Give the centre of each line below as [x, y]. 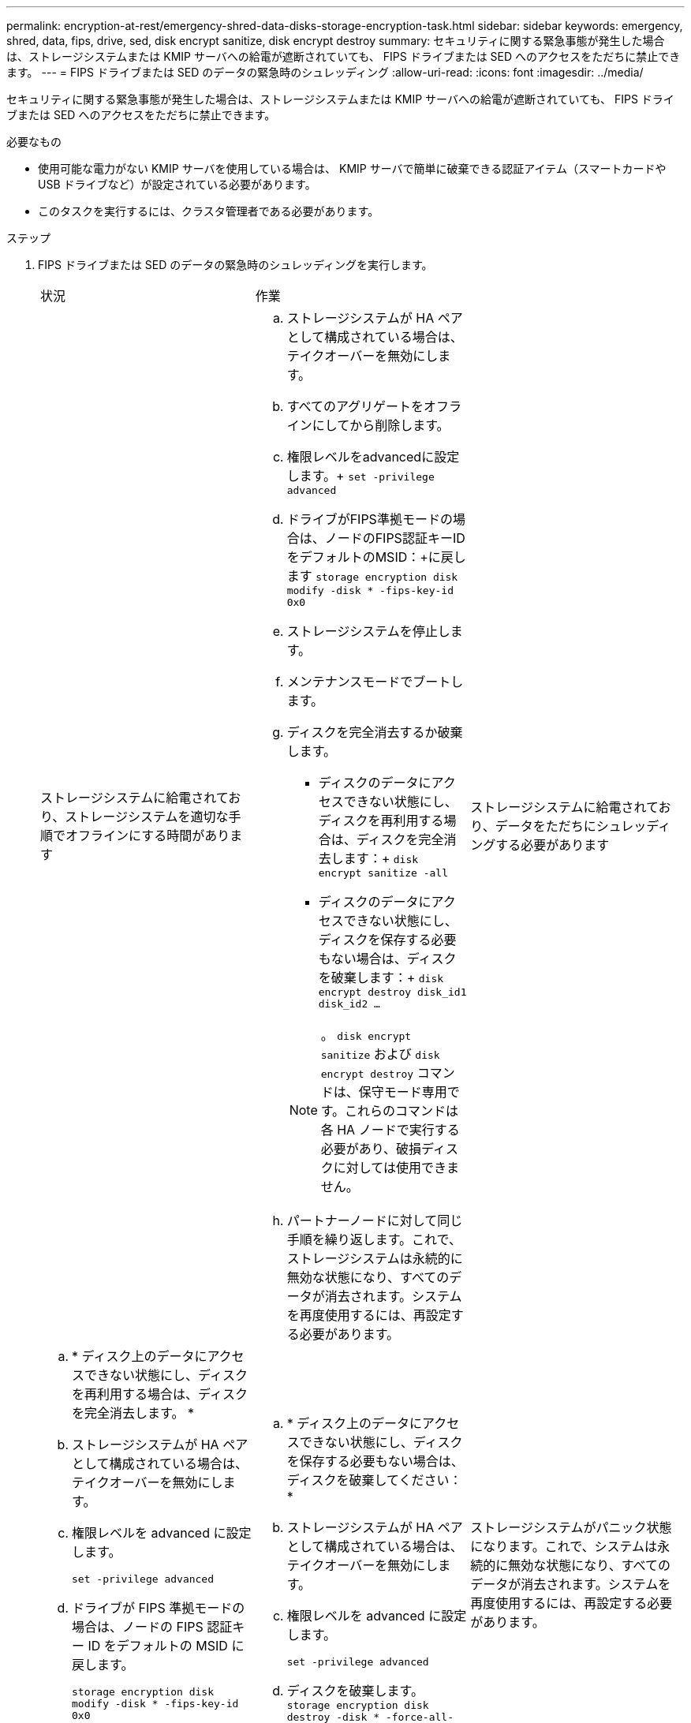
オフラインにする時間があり [148, 835]
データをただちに [545, 826]
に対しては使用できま [396, 1168]
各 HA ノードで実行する [390, 1130]
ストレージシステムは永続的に [375, 1258]
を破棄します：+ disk [381, 977]
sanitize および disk [380, 1054]
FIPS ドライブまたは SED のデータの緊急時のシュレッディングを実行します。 [235, 265]
